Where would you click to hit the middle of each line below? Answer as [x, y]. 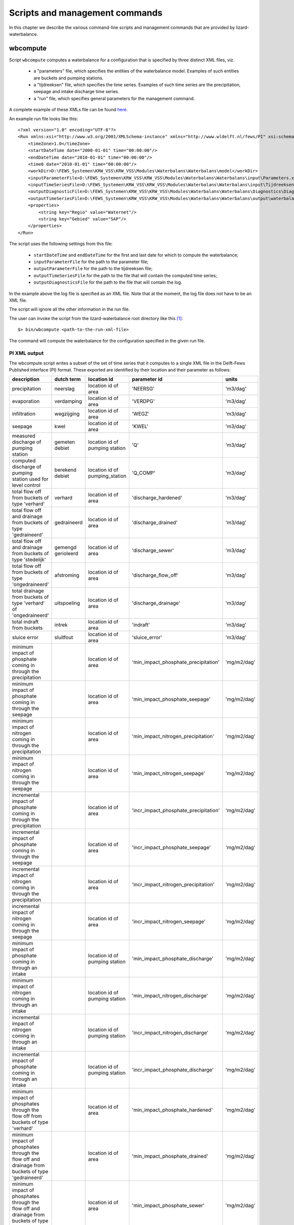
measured [24, 436]
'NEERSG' [143, 389]
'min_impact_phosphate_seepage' [171, 699]
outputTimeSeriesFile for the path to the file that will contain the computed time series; [125, 275]
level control [26, 485]
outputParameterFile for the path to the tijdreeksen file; [93, 269]
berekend [66, 470]
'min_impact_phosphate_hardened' [172, 1110]
